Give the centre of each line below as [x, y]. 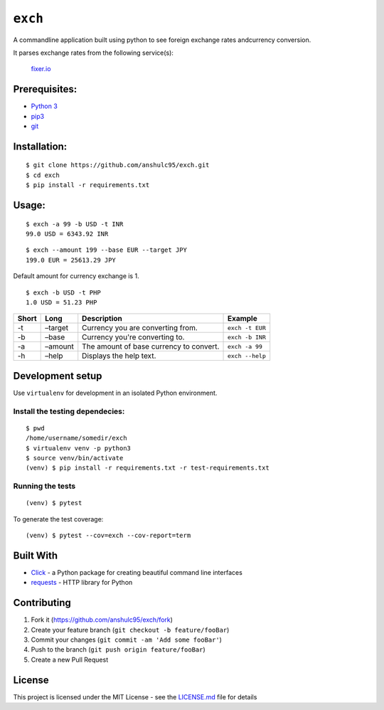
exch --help [247, 356]
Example [242, 319]
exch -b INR [247, 337]
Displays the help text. [119, 356]
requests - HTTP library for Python [82, 583]
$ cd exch [43, 175]
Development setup [58, 376]
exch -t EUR [247, 328]
